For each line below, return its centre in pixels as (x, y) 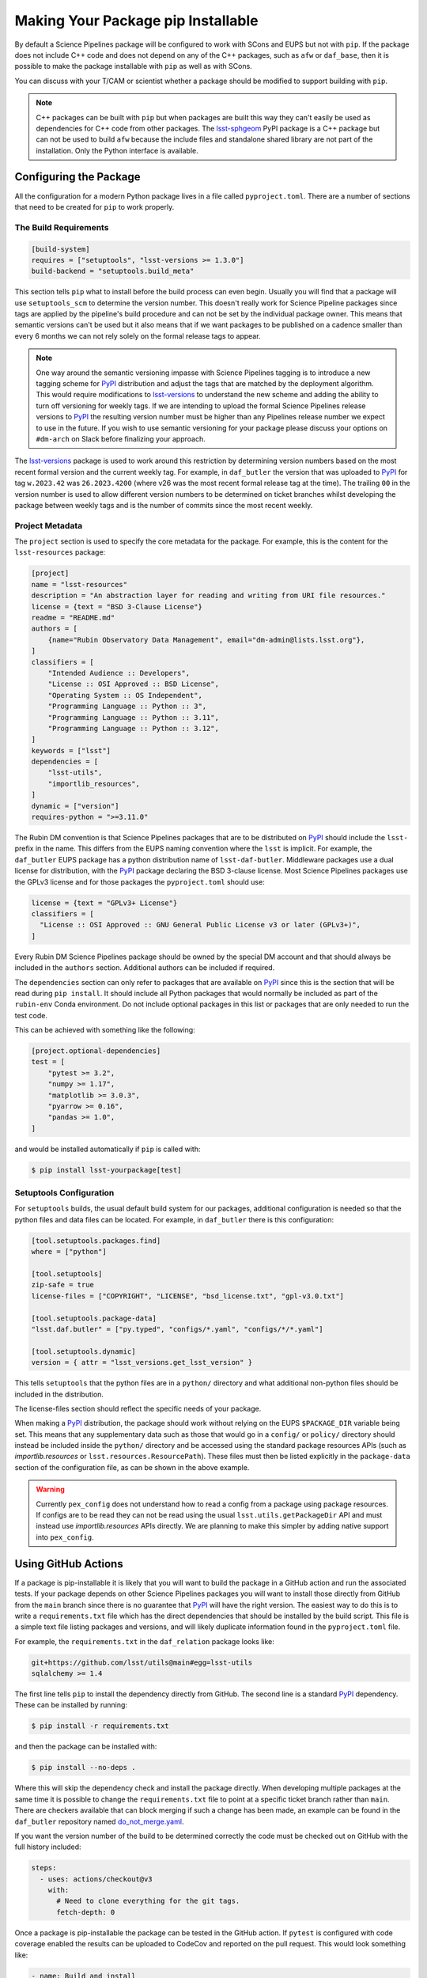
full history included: (48, 1847)
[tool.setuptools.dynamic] (83, 1351)
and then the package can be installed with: (86, 1747)
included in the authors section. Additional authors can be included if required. (145, 968)
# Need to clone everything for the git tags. (148, 1901)
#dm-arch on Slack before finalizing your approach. (121, 438)
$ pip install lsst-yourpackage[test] (106, 1170)
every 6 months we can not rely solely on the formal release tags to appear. (138, 335)
